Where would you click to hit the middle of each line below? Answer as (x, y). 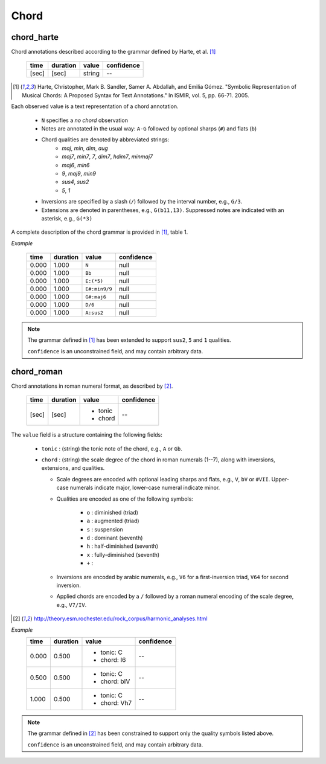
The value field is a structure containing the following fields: (87, 435)
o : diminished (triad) (112, 512)
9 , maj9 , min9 (79, 173)
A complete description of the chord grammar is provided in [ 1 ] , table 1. (100, 232)
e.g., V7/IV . (72, 605)
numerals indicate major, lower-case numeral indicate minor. (145, 488)
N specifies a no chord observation (85, 120)
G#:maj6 (96, 297)
